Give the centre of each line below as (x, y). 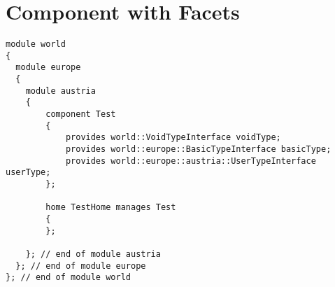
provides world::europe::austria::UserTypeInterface (191, 161)
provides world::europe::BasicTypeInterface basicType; (198, 149)
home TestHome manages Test (111, 208)
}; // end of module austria (93, 254)
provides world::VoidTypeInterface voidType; (173, 138)
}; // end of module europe (81, 266)
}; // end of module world (68, 278)
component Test (81, 114)
